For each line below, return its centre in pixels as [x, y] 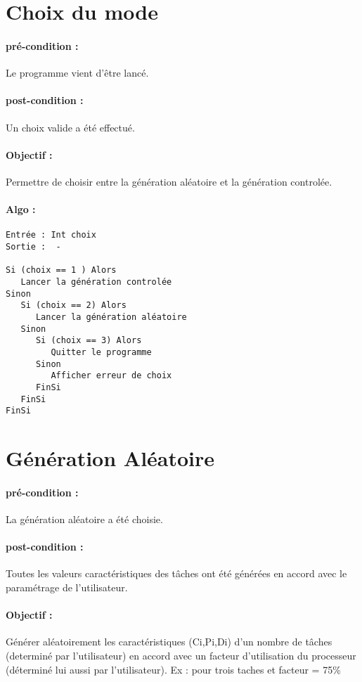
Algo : [21, 209]
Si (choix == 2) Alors [73, 305]
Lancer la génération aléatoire [111, 317]
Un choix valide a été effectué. [70, 127]
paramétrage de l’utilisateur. [67, 587]
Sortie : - [33, 247]
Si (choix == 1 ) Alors [61, 270]
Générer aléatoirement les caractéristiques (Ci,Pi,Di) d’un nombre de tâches [169, 642]
